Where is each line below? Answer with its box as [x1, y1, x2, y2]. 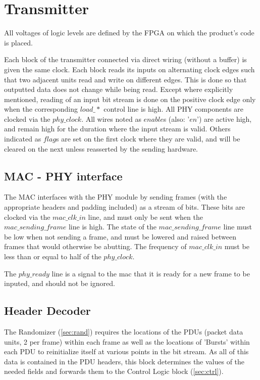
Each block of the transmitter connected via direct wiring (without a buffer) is [4, 54, 247, 65]
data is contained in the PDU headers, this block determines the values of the [4, 356, 245, 366]
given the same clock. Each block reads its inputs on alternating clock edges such [4, 64, 255, 74]
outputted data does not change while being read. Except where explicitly [4, 84, 233, 94]
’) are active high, [197, 113, 252, 124]
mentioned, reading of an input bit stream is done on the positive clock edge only [4, 93, 256, 104]
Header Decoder [4, 303, 91, 318]
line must [223, 221, 252, 232]
